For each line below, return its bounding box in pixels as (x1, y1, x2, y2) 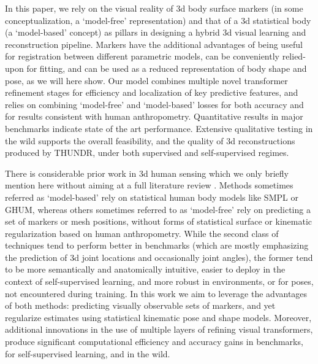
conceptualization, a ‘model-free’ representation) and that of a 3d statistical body (5, 14, 311, 26)
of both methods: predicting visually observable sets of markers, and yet (5, 299, 276, 312)
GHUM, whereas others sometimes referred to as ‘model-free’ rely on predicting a (5, 203, 311, 215)
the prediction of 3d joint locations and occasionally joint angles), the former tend (5, 250, 313, 263)
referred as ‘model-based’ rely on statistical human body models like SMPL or (5, 190, 298, 203)
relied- (282, 50, 306, 63)
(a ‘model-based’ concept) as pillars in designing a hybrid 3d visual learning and (5, 26, 306, 39)
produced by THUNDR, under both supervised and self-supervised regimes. (5, 146, 289, 159)
